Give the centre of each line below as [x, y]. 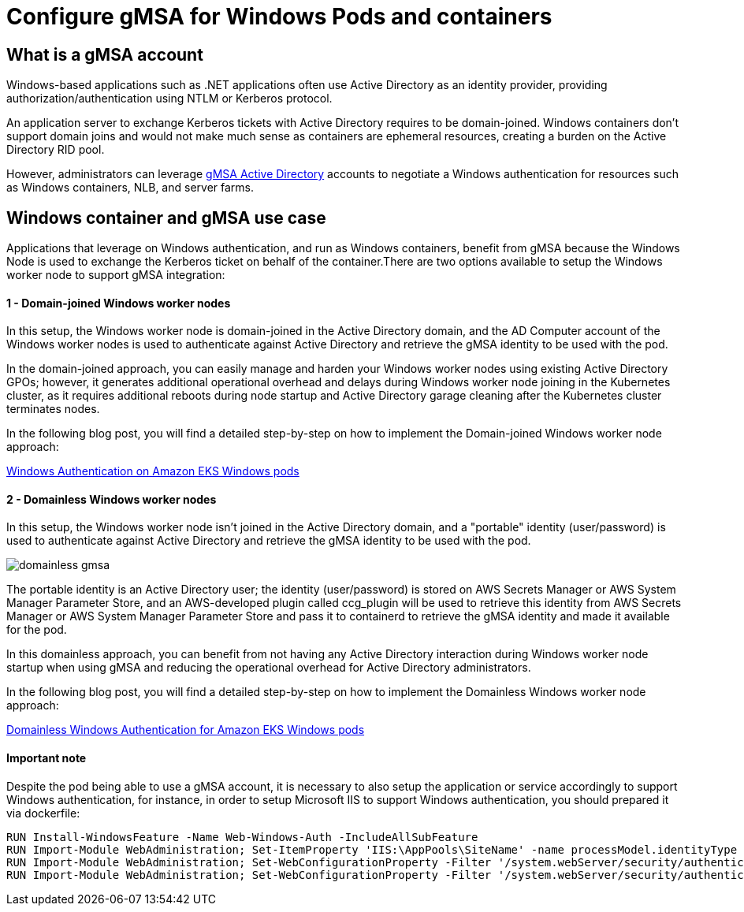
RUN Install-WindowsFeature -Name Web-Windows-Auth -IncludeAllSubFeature [242, 837]
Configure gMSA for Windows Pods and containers [279, 17]
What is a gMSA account [105, 54]
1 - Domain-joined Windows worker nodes [119, 303]
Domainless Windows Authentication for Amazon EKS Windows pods [186, 730]
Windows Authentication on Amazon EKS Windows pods [153, 471]
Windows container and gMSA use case [166, 218]
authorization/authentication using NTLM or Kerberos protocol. [169, 99]
